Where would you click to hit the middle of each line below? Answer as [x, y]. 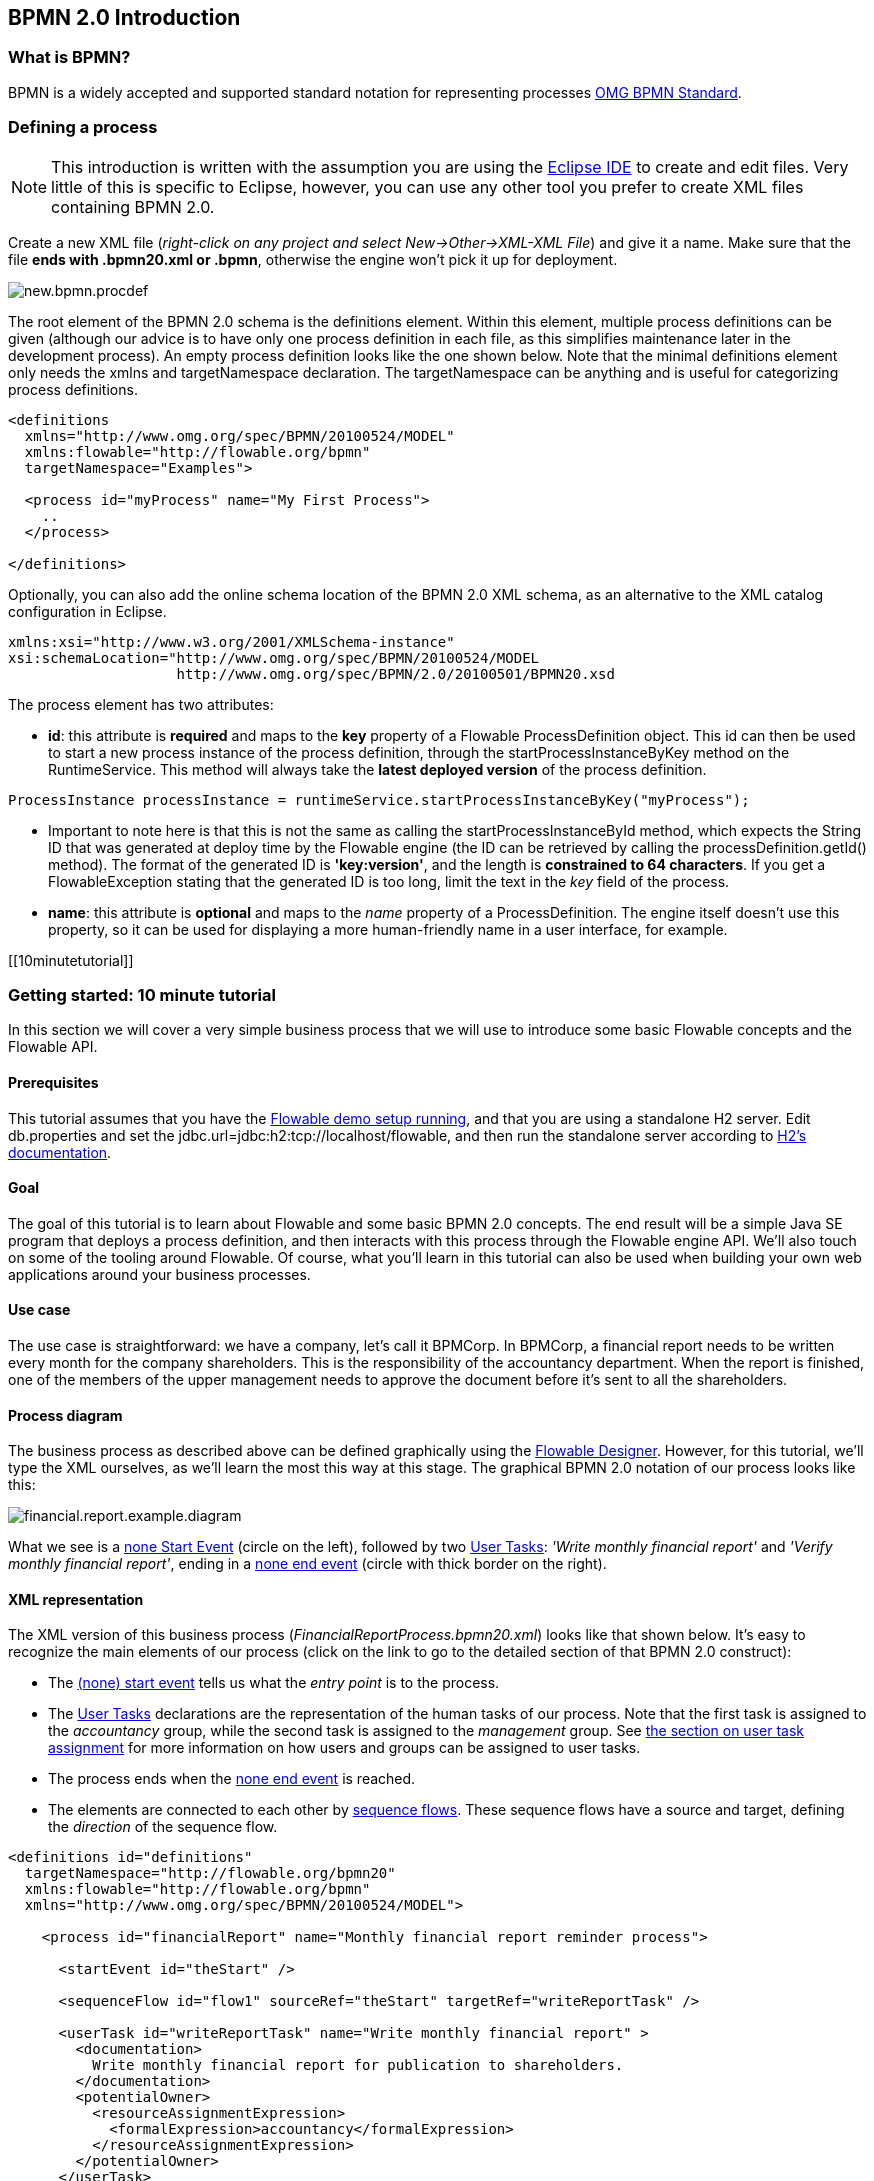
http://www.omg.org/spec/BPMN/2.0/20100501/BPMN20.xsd [395, 673]
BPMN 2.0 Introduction [124, 17]
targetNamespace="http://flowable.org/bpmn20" [210, 1873]
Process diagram [65, 1415]
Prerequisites [53, 1082]
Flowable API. [53, 1047]
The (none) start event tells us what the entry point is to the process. [274, 1683]
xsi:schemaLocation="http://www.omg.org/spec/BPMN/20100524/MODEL [274, 657]
